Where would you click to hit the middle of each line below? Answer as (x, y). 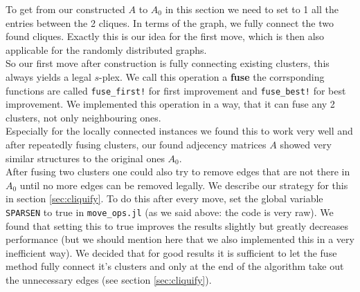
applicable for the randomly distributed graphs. (106, 49)
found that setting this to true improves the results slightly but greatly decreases (177, 225)
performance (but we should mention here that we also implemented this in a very (180, 239)
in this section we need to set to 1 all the (252, 9)
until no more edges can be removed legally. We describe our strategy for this (184, 185)
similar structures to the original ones (85, 158)
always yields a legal (48, 76)
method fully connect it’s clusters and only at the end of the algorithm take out (175, 266)
